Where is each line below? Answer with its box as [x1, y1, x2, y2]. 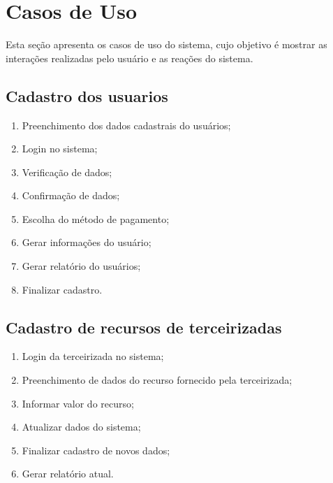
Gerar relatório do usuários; [22, 259, 141, 273]
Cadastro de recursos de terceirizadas [6, 316, 282, 338]
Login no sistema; [22, 141, 98, 156]
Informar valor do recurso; [22, 396, 134, 410]
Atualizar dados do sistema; [22, 419, 141, 434]
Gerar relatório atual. [22, 466, 114, 481]
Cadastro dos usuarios [6, 85, 168, 106]
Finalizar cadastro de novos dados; [22, 442, 170, 457]
